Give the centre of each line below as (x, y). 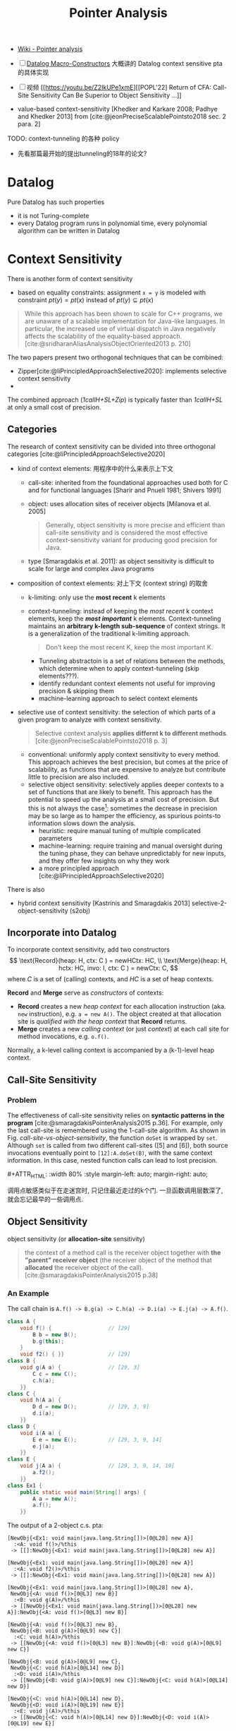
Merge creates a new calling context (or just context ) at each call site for (123, 1029)
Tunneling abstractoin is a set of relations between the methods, (132, 661)
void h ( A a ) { (41, 1400)
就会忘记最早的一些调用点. (45, 1199)
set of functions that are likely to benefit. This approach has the (120, 791)
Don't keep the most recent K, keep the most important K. (129, 647)
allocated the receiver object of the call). (84, 1267)
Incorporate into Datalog (62, 932)
